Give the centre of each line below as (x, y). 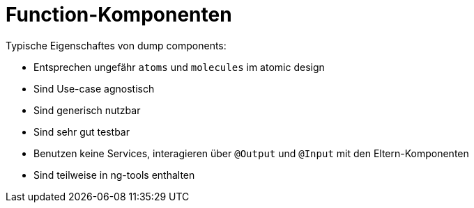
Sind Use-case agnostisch (94, 88)
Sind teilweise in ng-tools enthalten (114, 175)
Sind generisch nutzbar (87, 110)
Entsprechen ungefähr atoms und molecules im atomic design (179, 67)
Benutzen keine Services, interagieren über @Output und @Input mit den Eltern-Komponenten (251, 153)
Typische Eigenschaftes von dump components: (116, 45)
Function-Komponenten (119, 15)
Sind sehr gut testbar (82, 131)
